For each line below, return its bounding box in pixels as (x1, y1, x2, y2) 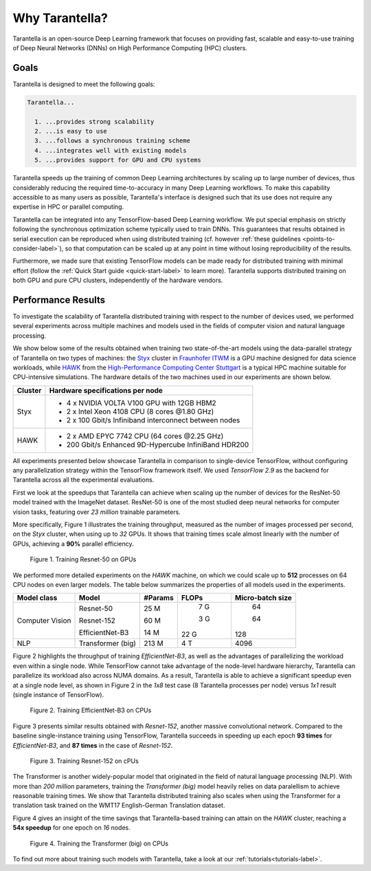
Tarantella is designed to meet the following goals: (12, 80, 155, 88)
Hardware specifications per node (49, 385, 163, 395)
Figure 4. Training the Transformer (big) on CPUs (30, 839, 168, 848)
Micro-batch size (234, 593, 292, 603)
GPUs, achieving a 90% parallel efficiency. (12, 539, 134, 548)
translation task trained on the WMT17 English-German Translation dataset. (12, 802, 225, 810)
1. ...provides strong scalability (34, 118, 155, 125)
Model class (16, 593, 58, 603)
